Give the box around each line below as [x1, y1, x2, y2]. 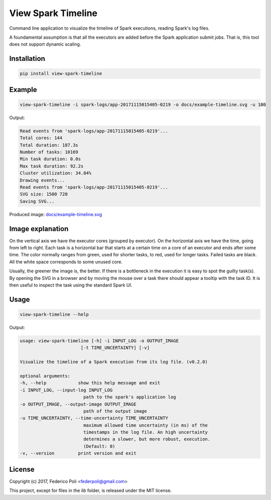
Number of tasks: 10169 [20, 149, 79, 155]
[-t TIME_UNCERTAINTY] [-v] [80, 345, 150, 351]
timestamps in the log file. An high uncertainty [83, 430, 208, 435]
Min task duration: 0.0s [20, 156, 81, 162]
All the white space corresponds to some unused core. [9, 259, 123, 265]
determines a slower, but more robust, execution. [83, 436, 211, 442]
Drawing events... [20, 177, 65, 183]
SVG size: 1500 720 [20, 191, 68, 197]
